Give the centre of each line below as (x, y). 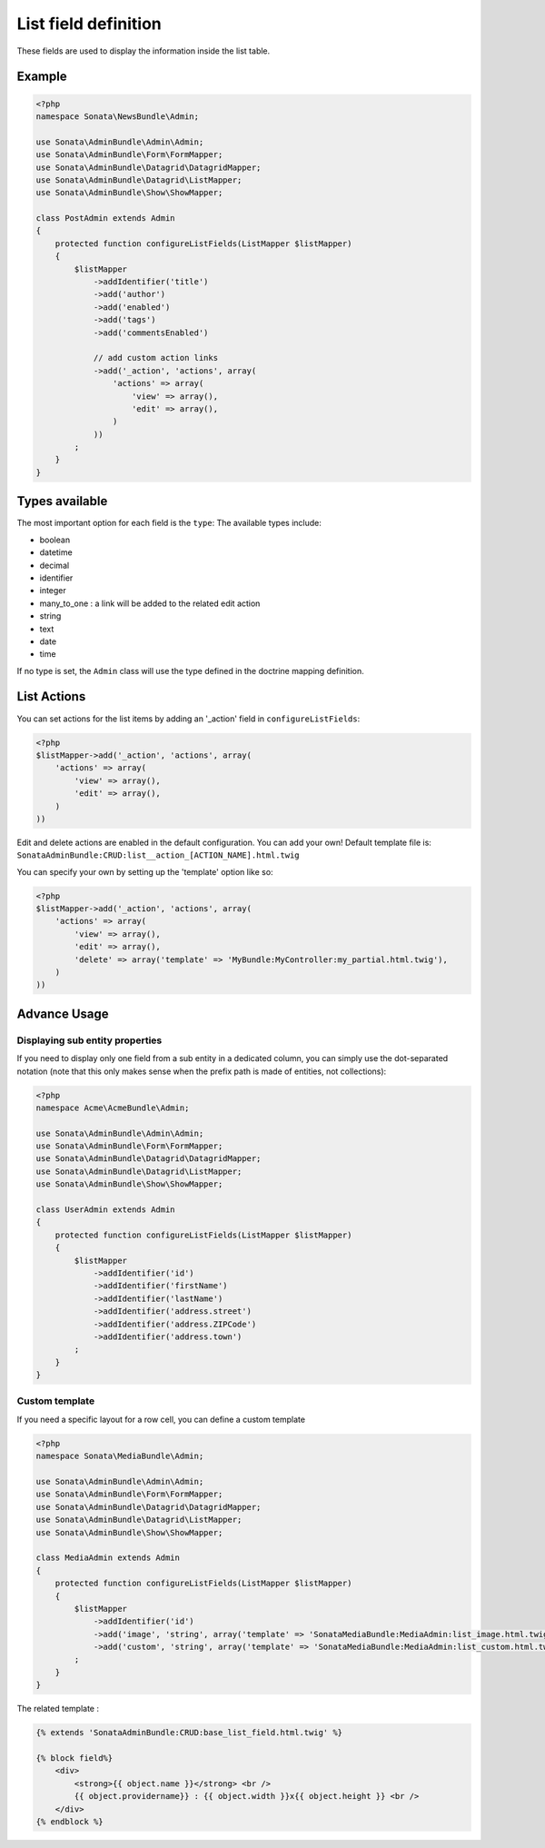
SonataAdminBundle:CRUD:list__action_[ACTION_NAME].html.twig (158, 855)
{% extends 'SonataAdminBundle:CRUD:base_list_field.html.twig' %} (189, 1733)
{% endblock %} (69, 1821)
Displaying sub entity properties (89, 1040)
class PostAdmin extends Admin (106, 219)
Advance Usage (63, 1013)
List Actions (51, 696)
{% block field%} (74, 1758)
